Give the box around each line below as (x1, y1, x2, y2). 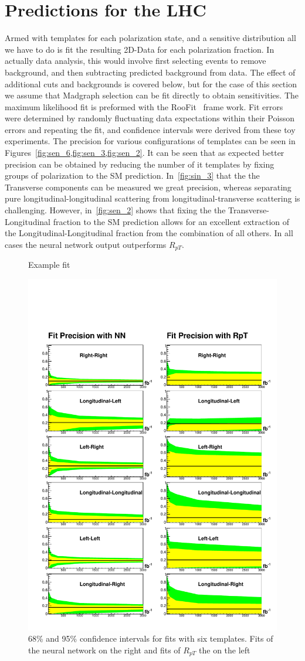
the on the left (199, 643, 250, 656)
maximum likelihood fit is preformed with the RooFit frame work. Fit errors (5, 100, 283, 113)
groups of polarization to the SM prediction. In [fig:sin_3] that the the (5, 169, 260, 182)
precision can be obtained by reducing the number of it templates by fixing (5, 158, 274, 170)
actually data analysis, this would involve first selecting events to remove (5, 54, 266, 67)
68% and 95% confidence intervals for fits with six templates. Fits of (28, 632, 273, 645)
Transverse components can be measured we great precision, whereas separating (5, 180, 292, 193)
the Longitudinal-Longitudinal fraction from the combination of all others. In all (5, 227, 293, 239)
